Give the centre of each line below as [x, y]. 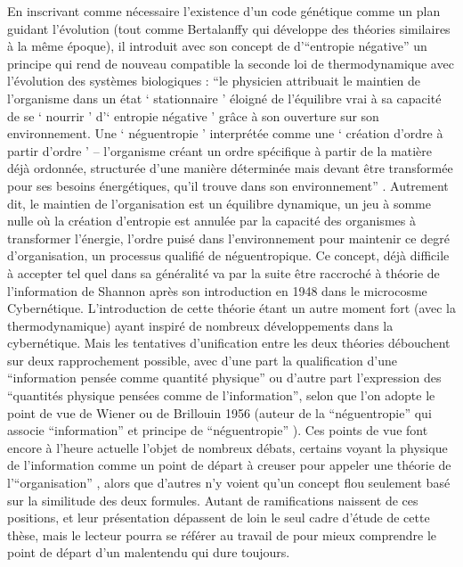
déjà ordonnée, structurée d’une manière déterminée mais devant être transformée [230, 168]
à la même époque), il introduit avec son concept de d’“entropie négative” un [217, 46]
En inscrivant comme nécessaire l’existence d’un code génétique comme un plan [224, 11]
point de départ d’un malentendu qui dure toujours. [149, 552]
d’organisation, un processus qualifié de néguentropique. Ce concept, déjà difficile [228, 255]
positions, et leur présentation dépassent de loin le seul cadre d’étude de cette [219, 518]
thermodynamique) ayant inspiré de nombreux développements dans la [200, 325]
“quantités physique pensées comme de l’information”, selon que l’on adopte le [221, 395]
